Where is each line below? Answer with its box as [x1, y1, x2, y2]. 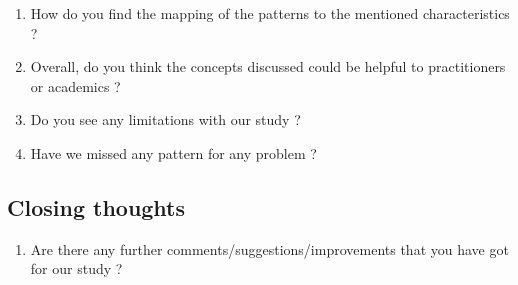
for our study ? [30, 258, 123, 279]
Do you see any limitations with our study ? [30, 109, 301, 130]
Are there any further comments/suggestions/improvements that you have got [30, 238, 509, 259]
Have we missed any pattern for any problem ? [30, 142, 317, 163]
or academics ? [30, 75, 121, 96]
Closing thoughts [7, 191, 186, 222]
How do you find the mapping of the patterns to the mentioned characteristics [30, 3, 510, 23]
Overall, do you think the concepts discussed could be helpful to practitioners [30, 56, 506, 77]
